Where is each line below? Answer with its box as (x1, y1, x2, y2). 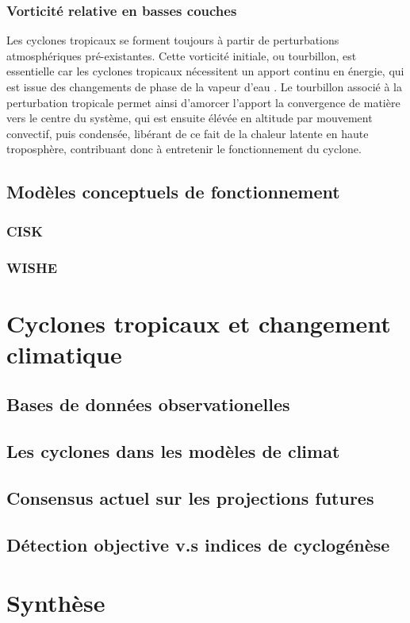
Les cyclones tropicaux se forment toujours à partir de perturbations (6, 32, 339, 48)
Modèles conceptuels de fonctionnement (6, 179, 340, 204)
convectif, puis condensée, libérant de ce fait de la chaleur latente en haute (6, 125, 369, 141)
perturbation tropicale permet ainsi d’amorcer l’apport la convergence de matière (6, 94, 400, 110)
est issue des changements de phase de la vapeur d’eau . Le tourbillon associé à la (6, 79, 402, 94)
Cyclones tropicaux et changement (6, 306, 391, 339)
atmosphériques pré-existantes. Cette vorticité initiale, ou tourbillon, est (6, 47, 357, 63)
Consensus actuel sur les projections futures (6, 485, 374, 510)
